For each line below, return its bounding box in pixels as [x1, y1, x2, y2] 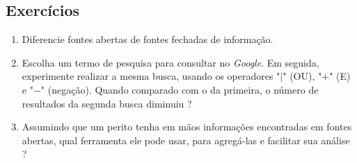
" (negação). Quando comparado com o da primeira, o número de [40, 82, 319, 96]
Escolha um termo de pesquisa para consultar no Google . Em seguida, [22, 55, 319, 69]
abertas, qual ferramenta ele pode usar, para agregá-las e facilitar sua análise [22, 132, 350, 147]
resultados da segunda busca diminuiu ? [22, 96, 192, 110]
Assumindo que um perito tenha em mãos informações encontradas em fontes [22, 119, 352, 134]
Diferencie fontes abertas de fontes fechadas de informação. [22, 32, 273, 46]
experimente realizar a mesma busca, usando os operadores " [22, 69, 280, 83]
